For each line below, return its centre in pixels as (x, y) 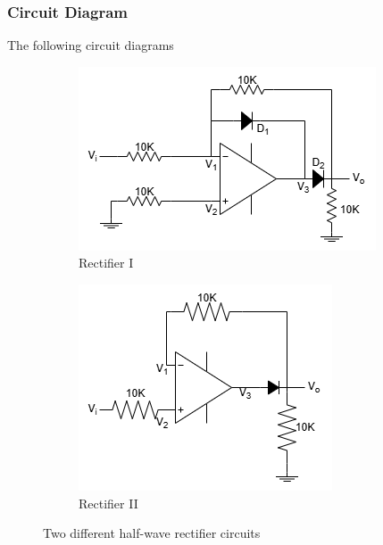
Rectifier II (108, 503)
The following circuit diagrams (91, 45)
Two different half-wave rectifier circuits (152, 533)
